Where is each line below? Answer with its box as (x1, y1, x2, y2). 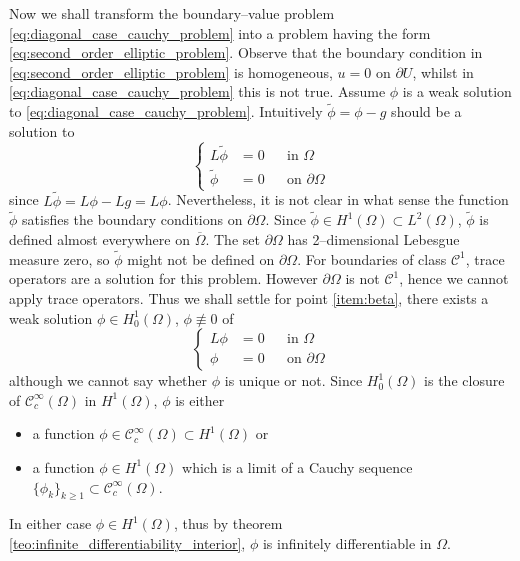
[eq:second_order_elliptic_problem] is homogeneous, (9, 61, 333, 82)
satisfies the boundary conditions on (22, 209, 243, 230)
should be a (391, 101, 462, 122)
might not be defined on (127, 248, 275, 269)
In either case (9, 513, 92, 534)
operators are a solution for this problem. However (9, 268, 318, 289)
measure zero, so (9, 248, 110, 269)
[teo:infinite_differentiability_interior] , (9, 532, 246, 553)
